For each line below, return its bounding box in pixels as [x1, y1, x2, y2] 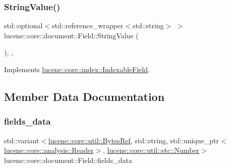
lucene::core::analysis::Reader [4, 145, 94, 155]
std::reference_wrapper [51, 20, 124, 31]
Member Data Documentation [4, 88, 165, 104]
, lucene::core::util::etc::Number [103, 145, 200, 155]
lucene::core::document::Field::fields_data [4, 154, 132, 165]
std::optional [4, 20, 43, 31]
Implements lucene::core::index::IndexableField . [4, 64, 150, 74]
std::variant [4, 135, 39, 145]
